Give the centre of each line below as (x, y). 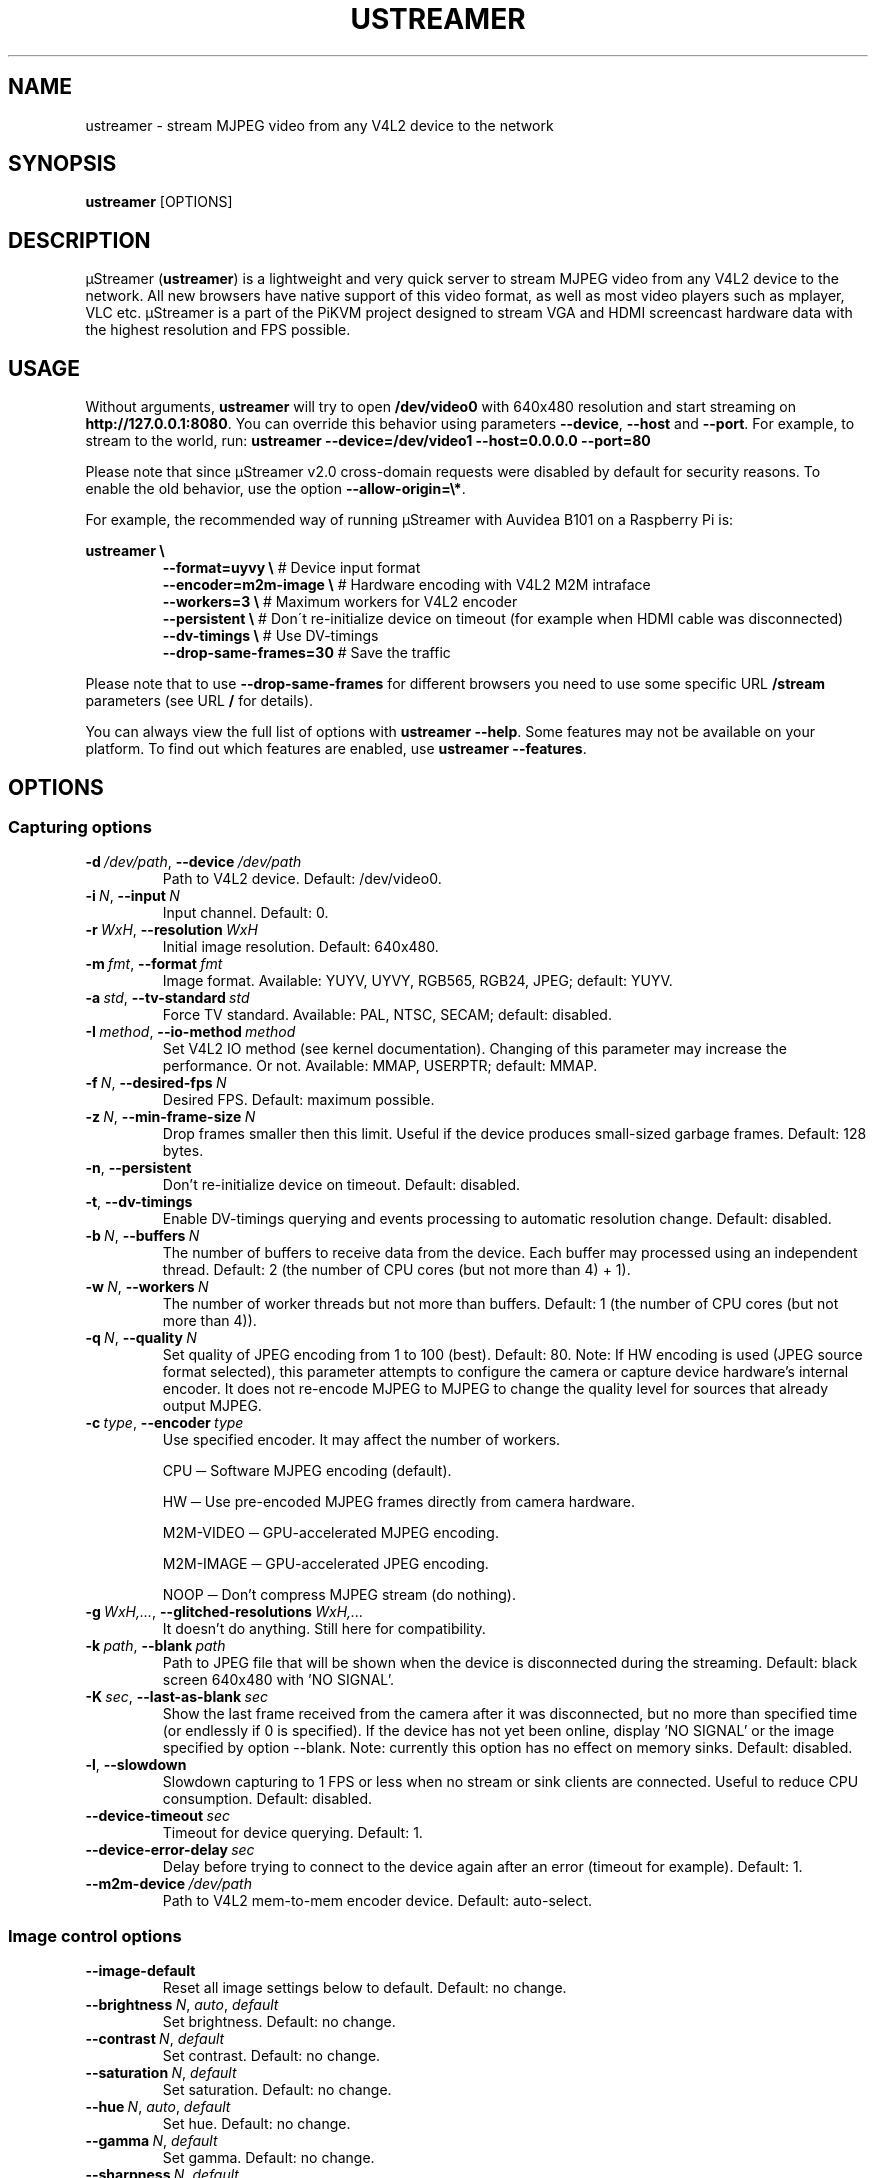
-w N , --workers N (147, 1287)
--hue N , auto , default (158, 2107)
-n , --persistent (138, 1168)
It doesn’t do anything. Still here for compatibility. (324, 1629)
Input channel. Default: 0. (245, 913)
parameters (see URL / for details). (199, 701)
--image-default (140, 1971)
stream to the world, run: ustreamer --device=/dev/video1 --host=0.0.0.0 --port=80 (368, 441)
